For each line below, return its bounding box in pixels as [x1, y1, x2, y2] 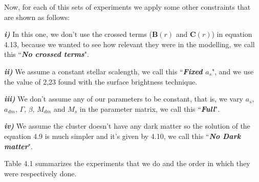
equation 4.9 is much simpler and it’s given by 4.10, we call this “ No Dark [4, 130, 241, 141]
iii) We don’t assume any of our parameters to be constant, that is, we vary [4, 93, 243, 104]
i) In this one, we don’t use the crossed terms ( [4, 29, 152, 39]
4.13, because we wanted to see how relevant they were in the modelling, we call [4, 38, 255, 49]
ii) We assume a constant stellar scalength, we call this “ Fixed [4, 66, 203, 76]
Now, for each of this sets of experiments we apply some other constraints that [4, 2, 251, 12]
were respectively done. [4, 168, 77, 178]
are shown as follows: [4, 11, 70, 22]
